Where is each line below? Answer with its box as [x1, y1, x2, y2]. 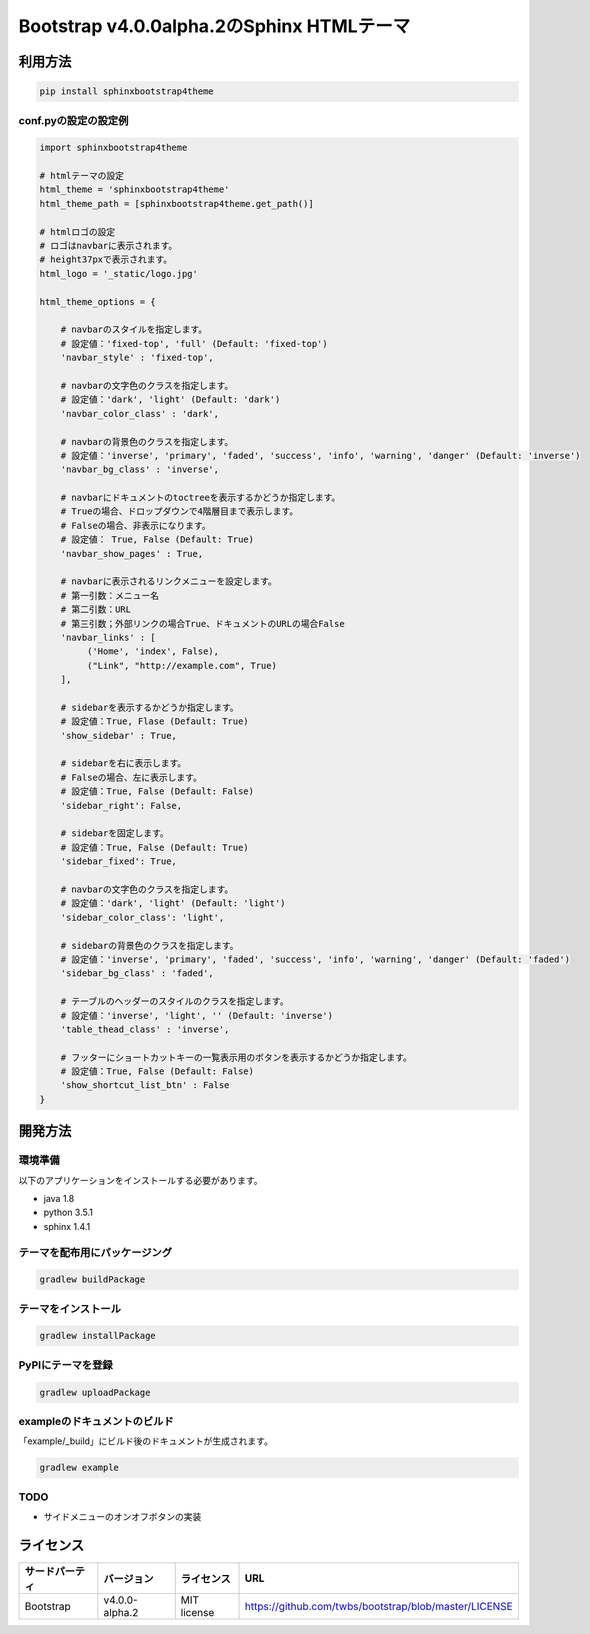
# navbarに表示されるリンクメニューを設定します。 [60, 576, 277, 587]
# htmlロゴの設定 [39, 226, 116, 237]
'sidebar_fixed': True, [60, 856, 177, 867]
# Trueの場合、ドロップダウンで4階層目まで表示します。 [60, 506, 299, 517]
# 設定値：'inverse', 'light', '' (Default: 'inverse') [60, 1010, 334, 1021]
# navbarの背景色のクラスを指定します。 [60, 436, 234, 447]
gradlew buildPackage [39, 1274, 146, 1285]
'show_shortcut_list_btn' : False [60, 1080, 230, 1091]
